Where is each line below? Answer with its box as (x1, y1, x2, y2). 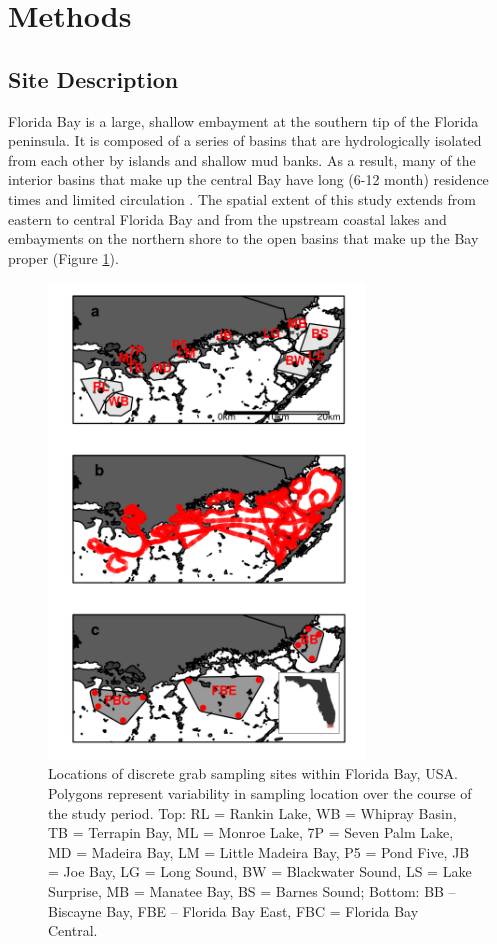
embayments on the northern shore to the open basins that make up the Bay (8, 228, 479, 249)
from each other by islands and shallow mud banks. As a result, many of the (8, 149, 476, 170)
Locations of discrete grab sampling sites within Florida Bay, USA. (48, 763, 458, 784)
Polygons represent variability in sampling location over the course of (48, 782, 472, 803)
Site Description (8, 63, 179, 94)
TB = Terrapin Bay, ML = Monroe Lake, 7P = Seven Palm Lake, (48, 822, 454, 843)
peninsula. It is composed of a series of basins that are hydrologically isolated (8, 130, 482, 151)
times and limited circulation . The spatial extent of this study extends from (8, 188, 476, 209)
